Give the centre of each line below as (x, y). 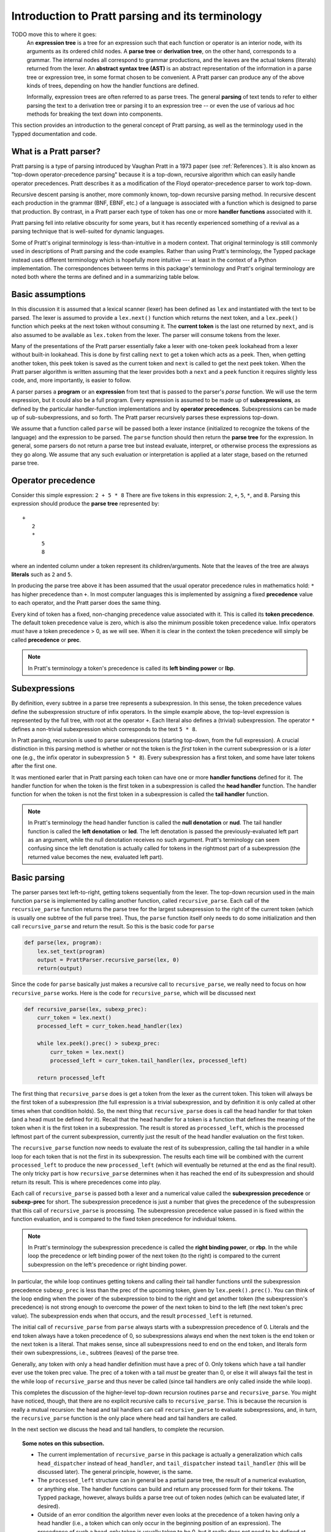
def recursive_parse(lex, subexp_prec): (86, 1009)
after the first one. (34, 766)
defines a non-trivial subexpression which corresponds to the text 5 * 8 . (104, 729)
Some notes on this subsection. (63, 1443)
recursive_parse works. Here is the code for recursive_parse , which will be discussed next (134, 993)
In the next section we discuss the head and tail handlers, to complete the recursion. (118, 1429)
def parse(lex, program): (63, 943)
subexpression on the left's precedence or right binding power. (107, 1264)
